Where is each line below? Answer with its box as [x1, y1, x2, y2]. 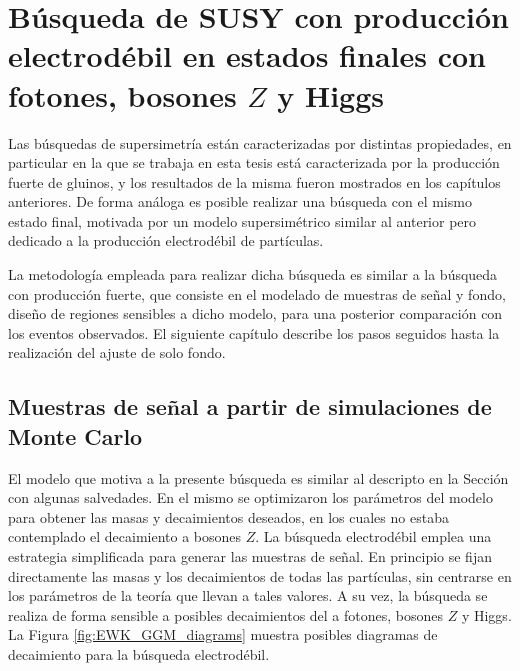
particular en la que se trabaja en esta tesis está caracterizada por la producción [8, 152, 500, 173]
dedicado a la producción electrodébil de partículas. [8, 230, 324, 251]
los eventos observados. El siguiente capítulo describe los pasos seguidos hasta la [8, 322, 500, 343]
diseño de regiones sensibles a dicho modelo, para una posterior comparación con [8, 303, 503, 324]
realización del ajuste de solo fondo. [8, 342, 226, 363]
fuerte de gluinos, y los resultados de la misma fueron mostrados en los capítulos [8, 171, 501, 192]
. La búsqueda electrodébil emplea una [255, 526, 492, 547]
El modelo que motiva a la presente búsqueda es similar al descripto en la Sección [8, 467, 509, 488]
